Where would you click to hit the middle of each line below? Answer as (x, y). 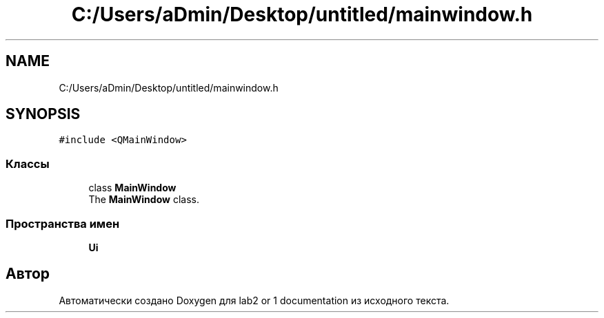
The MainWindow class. (144, 200)
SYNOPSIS (43, 114)
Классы (28, 163)
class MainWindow (132, 188)
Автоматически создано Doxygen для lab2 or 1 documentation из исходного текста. (254, 300)
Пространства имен (63, 223)
